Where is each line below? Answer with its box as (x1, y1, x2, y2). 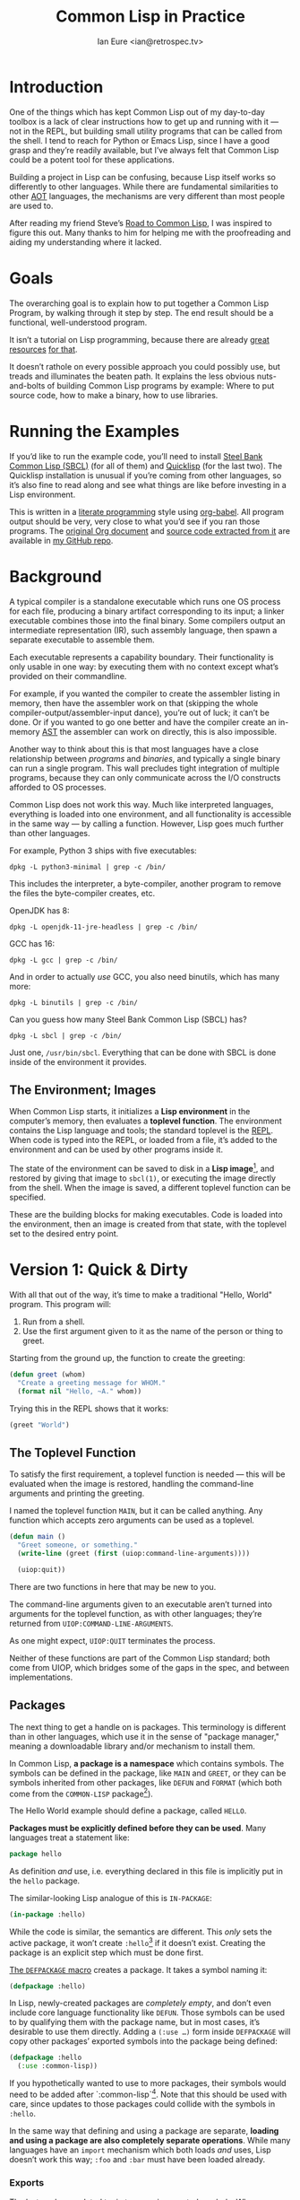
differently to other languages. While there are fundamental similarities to (9, 181, 279, 192)
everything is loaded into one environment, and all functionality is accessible (9, 808, 292, 819)
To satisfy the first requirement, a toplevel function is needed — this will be (9, 1469, 286, 1480)
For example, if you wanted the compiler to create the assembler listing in (9, 688, 280, 699)
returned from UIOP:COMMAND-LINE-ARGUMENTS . (9, 1618, 174, 1628)
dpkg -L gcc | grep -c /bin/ (9, 956, 118, 965)
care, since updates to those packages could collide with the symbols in (9, 2098, 276, 2109)
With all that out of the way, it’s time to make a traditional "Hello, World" (9, 1289, 273, 1300)
